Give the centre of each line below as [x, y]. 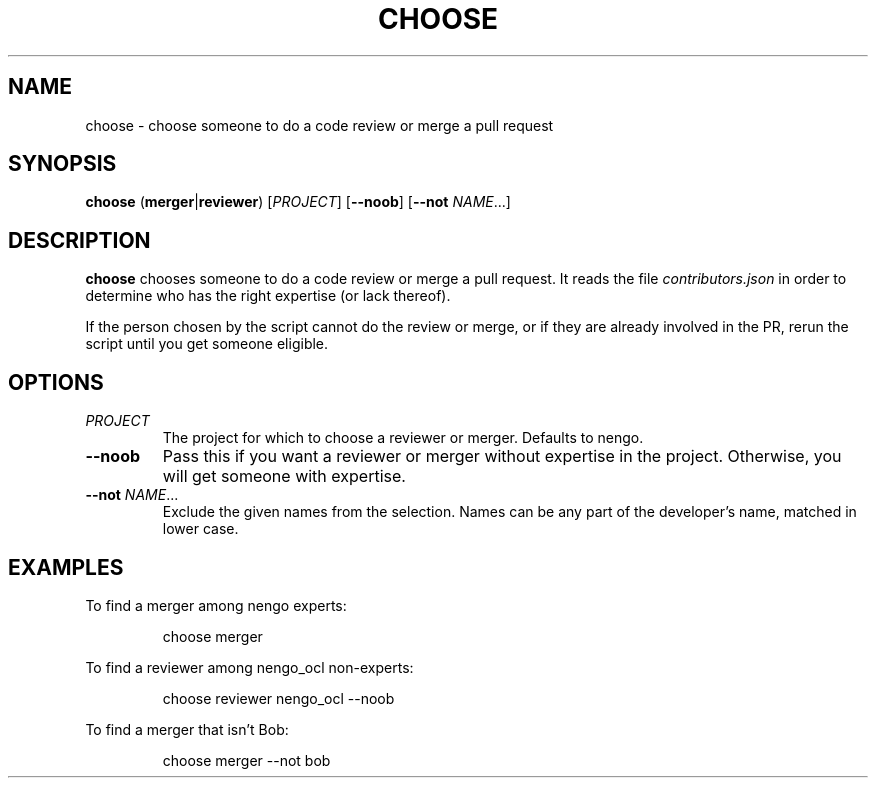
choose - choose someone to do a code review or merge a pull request [319, 125]
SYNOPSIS [62, 164]
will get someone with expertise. [284, 476]
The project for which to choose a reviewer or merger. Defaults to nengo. [403, 438]
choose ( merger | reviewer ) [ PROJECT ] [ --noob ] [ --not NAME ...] [298, 202]
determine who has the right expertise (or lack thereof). [268, 296]
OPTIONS [56, 382]
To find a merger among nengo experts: [216, 605]
